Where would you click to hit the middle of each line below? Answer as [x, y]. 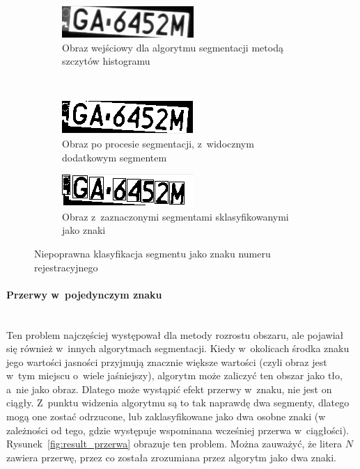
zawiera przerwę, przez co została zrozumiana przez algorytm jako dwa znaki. [171, 457]
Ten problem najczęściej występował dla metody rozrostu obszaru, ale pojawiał [175, 334]
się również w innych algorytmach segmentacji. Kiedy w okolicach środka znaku [178, 348]
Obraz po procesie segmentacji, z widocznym [158, 143]
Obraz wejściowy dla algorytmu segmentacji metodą [173, 47]
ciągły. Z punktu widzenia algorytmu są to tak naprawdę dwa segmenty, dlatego [178, 403]
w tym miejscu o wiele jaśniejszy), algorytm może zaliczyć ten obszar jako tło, [174, 375]
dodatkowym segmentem [115, 157]
